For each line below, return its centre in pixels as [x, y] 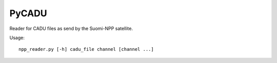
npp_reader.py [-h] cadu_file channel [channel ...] [86, 49]
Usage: [17, 38]
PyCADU [28, 13]
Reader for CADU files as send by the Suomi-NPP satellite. [71, 28]
